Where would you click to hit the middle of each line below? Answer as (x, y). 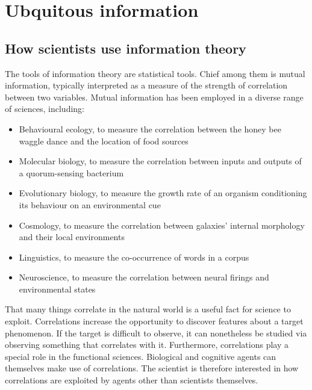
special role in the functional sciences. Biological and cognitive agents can (141, 356)
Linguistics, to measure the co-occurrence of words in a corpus (134, 257)
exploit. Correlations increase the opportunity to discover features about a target (154, 321)
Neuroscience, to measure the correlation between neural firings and (144, 277)
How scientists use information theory (126, 48)
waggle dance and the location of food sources (104, 141)
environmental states (57, 289)
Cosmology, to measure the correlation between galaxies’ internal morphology (162, 225)
